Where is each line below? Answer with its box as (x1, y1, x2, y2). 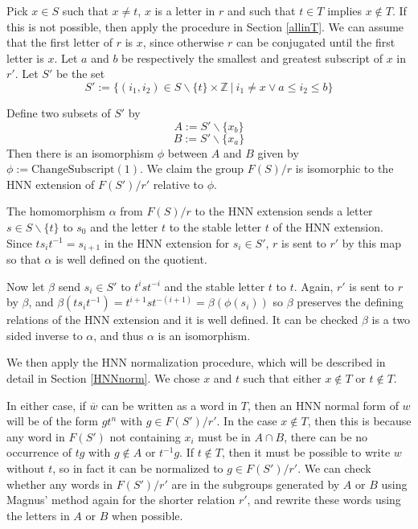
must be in (198, 428, 251, 445)
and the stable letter (164, 277, 265, 294)
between (167, 144, 208, 161)
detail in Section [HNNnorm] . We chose (6, 369, 200, 386)
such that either (243, 369, 322, 386)
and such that (227, 2, 296, 18)
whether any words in (6, 475, 113, 492)
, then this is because (307, 412, 412, 429)
